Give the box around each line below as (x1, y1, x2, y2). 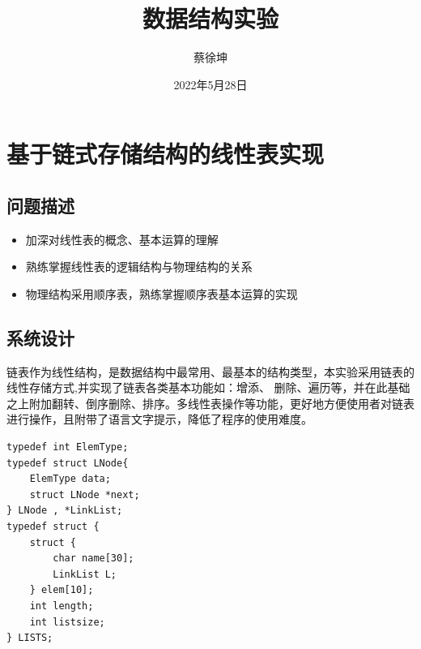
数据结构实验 (142, 2, 279, 35)
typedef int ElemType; (6, 441, 129, 453)
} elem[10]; (29, 584, 94, 596)
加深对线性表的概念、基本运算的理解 (25, 230, 219, 247)
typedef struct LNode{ (6, 457, 129, 469)
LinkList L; (53, 568, 117, 580)
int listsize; (29, 616, 105, 628)
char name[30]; (53, 552, 134, 565)
